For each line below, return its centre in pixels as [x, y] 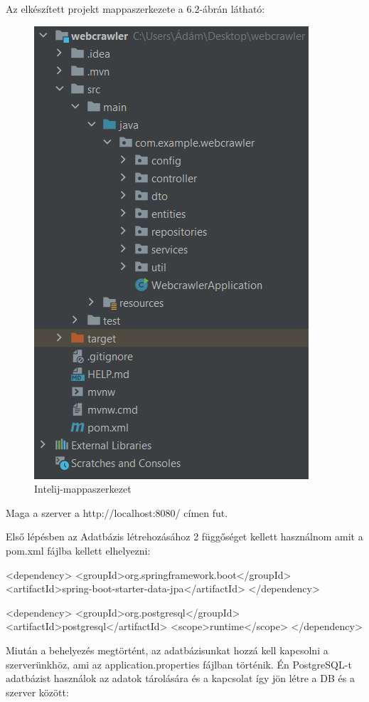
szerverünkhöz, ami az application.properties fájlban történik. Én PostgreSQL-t [179, 664]
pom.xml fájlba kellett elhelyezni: [78, 550]
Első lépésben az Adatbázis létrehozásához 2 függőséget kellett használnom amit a [184, 536]
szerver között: [37, 692]
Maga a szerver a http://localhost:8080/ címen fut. [117, 512]
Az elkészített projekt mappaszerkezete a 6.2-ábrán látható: [135, 9]
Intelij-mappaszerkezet [83, 489]
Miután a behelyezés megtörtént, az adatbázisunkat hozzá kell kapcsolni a [167, 650]
